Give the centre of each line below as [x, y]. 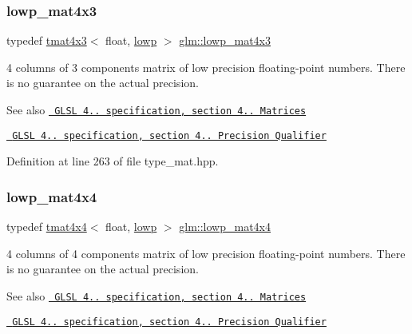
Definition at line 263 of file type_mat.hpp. [113, 161]
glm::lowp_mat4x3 [225, 40]
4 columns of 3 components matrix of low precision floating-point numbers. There [206, 67]
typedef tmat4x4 [47, 227]
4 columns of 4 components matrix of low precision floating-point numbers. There [206, 253]
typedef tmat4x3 [47, 40]
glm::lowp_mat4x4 [225, 227]
